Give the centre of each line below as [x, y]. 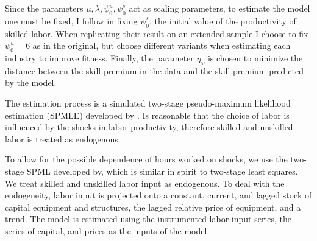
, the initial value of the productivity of [223, 20]
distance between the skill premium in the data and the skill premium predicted [154, 70]
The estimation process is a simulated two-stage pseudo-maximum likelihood [148, 103]
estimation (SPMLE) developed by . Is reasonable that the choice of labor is [147, 115]
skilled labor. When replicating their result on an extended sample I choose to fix [157, 33]
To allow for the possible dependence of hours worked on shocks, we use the [146, 159]
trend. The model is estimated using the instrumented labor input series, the [148, 219]
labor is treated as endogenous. [63, 138]
